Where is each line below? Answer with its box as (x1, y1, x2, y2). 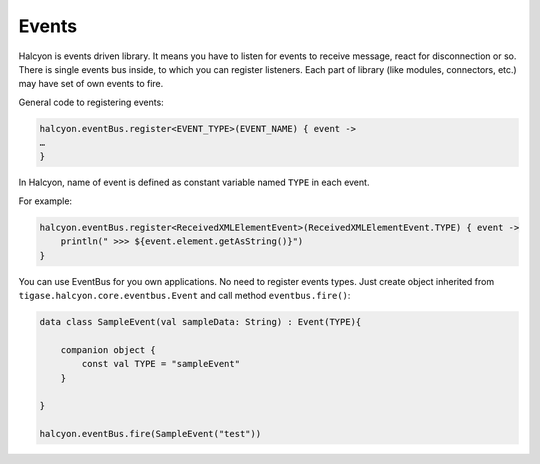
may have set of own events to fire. (18, 78, 164, 90)
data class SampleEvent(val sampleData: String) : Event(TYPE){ (39, 316, 362, 327)
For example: (18, 195, 73, 207)
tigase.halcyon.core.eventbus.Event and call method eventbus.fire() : (18, 290, 351, 301)
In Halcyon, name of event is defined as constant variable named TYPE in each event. (18, 176, 370, 189)
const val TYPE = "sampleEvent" (81, 358, 240, 370)
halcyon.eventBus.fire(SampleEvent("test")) (39, 428, 262, 440)
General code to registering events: (18, 96, 164, 108)
